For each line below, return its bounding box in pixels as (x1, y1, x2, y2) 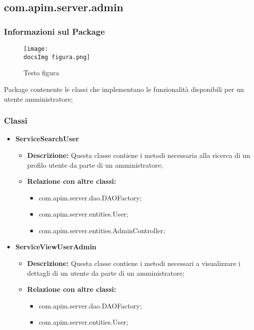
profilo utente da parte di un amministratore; (27, 159, 163, 170)
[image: (23, 45, 48, 52)
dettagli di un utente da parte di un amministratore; (27, 267, 185, 278)
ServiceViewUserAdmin (15, 242, 96, 252)
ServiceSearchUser (15, 133, 79, 144)
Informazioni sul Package (4, 25, 105, 37)
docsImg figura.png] (23, 53, 91, 61)
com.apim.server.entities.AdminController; (39, 225, 165, 235)
